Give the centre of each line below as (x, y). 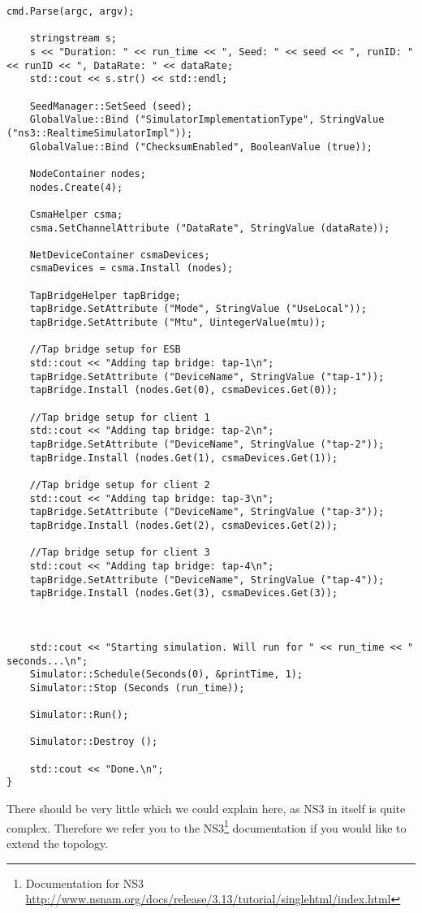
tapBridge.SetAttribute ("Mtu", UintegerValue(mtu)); (178, 323)
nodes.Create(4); (76, 187)
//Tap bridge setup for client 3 (120, 553)
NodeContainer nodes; (88, 173)
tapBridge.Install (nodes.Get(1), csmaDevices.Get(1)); (184, 458)
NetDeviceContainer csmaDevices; (120, 255)
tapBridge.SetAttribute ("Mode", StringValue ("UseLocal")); (198, 309)
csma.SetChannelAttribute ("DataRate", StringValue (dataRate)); (210, 228)
